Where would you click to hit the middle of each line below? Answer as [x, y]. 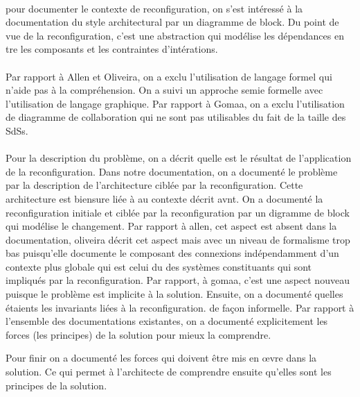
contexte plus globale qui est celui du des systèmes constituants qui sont [159, 266]
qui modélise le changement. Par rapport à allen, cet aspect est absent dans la [171, 226]
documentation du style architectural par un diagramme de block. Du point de [172, 22]
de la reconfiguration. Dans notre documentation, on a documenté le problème [172, 171]
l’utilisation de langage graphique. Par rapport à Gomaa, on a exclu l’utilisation [175, 103]
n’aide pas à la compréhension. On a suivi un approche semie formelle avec [164, 90]
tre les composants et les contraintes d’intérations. [112, 49]
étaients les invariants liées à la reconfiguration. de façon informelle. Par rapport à [180, 307]
